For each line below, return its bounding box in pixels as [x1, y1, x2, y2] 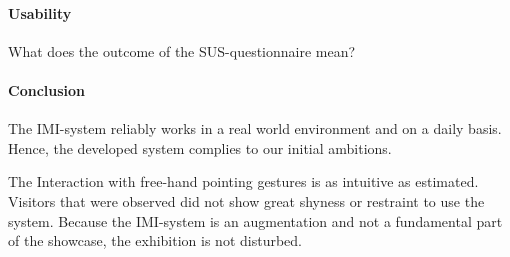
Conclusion [8, 79, 86, 100]
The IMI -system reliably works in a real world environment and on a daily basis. [8, 118, 502, 139]
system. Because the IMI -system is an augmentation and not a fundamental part [8, 210, 503, 231]
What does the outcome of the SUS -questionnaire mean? [8, 40, 356, 61]
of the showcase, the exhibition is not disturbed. [8, 230, 302, 251]
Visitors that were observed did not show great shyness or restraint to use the [8, 190, 485, 211]
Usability [8, 2, 72, 23]
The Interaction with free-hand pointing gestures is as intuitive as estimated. [8, 171, 479, 192]
